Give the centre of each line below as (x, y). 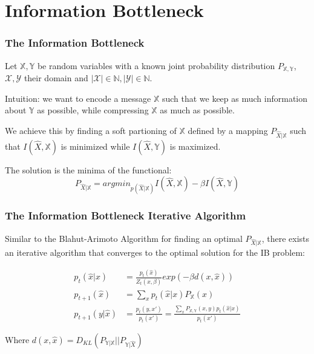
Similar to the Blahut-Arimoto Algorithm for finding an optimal (124, 238)
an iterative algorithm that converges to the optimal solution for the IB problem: (155, 252)
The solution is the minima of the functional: (88, 169)
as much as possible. (197, 110)
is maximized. (195, 146)
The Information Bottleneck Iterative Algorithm (126, 215)
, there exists (285, 238)
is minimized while (95, 146)
